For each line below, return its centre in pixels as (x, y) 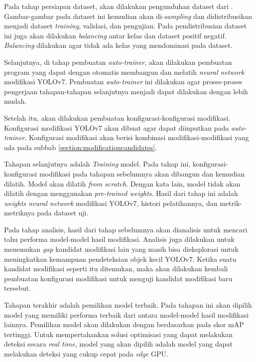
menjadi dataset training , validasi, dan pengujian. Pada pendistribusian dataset (126, 26)
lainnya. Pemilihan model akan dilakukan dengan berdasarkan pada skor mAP (124, 324)
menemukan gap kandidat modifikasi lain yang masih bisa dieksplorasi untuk (121, 249)
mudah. (15, 101)
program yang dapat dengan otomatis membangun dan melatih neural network (124, 72)
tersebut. (17, 288)
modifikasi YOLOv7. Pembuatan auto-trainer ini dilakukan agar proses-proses (123, 82)
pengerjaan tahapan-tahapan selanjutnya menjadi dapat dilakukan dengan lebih (126, 91)
